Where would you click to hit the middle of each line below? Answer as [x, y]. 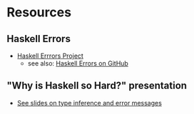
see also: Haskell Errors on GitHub [78, 63]
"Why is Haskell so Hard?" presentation [97, 86]
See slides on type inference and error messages [89, 103]
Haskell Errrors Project [50, 56]
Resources [39, 12]
